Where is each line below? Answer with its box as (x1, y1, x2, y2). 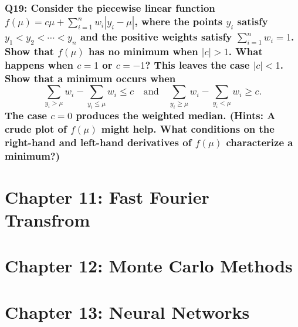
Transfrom (5, 207, 90, 231)
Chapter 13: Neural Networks (5, 299, 250, 323)
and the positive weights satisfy (80, 29, 232, 43)
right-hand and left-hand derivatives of (5, 134, 192, 149)
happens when (5, 57, 73, 72)
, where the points (134, 14, 223, 28)
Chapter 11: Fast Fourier (5, 184, 209, 208)
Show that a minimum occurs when (5, 70, 176, 85)
